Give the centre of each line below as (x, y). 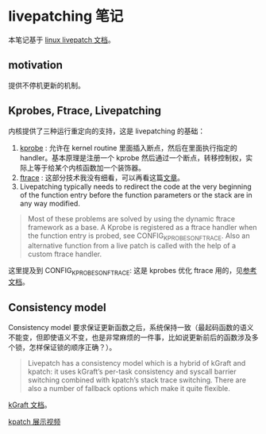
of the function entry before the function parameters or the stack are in (136, 194)
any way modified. (50, 203)
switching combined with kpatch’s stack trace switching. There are (137, 380)
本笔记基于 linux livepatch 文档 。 (62, 40)
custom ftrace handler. (64, 254)
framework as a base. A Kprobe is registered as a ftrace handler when (142, 227)
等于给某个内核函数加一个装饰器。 (89, 167)
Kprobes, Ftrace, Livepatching (85, 111)
